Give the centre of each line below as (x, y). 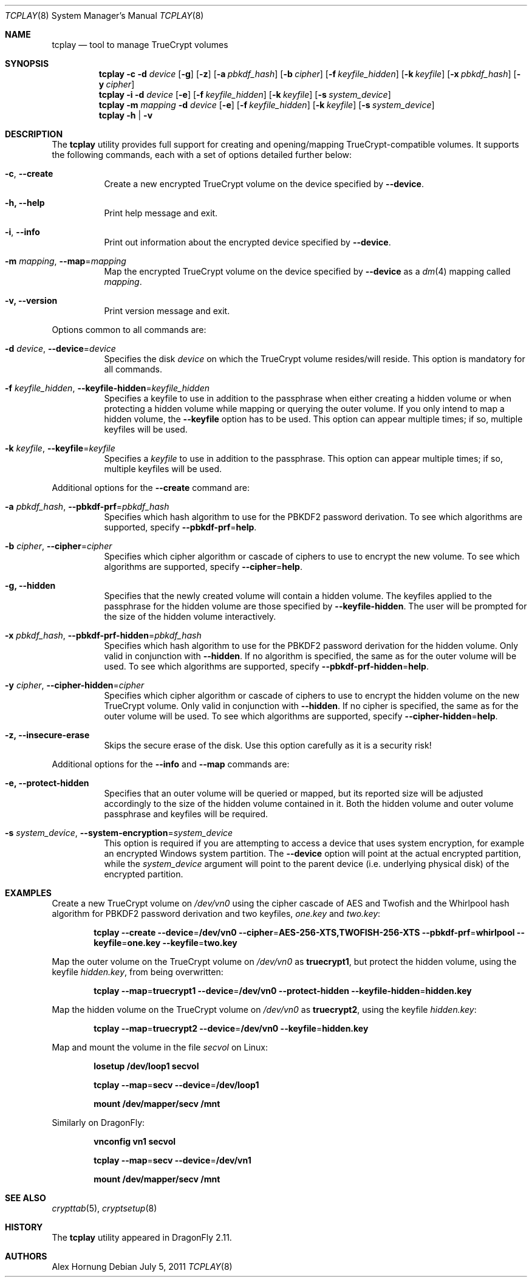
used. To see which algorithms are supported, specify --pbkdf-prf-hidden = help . (266, 666)
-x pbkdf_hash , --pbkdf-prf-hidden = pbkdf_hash (103, 635)
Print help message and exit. (161, 213)
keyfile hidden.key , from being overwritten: (138, 972)
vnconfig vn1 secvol (135, 1141)
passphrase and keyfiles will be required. (186, 814)
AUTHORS (26, 1256)
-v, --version (31, 300)
